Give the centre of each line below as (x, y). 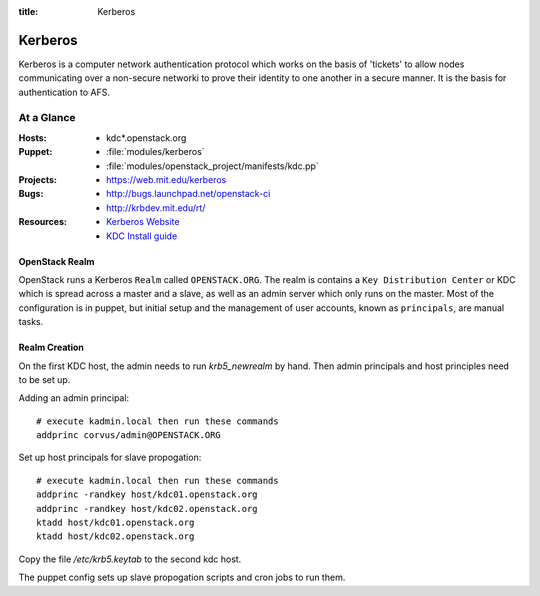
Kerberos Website (143, 222)
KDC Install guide (142, 236)
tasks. (31, 322)
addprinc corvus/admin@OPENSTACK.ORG (129, 435)
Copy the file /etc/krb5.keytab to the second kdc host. (130, 559)
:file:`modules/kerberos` (155, 152)
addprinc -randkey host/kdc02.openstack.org (147, 508)
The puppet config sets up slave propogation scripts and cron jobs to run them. (182, 577)
